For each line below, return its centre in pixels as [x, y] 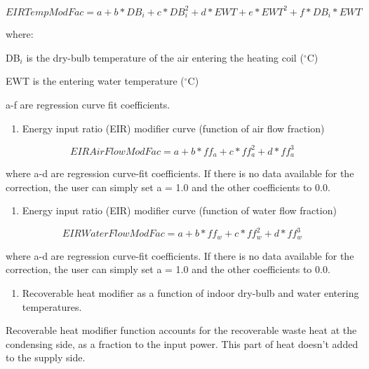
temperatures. [52, 306]
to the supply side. [46, 357]
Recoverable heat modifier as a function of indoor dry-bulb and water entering [190, 293]
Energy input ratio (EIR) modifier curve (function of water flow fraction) [179, 210]
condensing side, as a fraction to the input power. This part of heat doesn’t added [182, 343]
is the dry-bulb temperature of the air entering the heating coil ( [165, 57]
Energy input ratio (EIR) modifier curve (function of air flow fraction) [173, 128]
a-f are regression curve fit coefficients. [88, 105]
